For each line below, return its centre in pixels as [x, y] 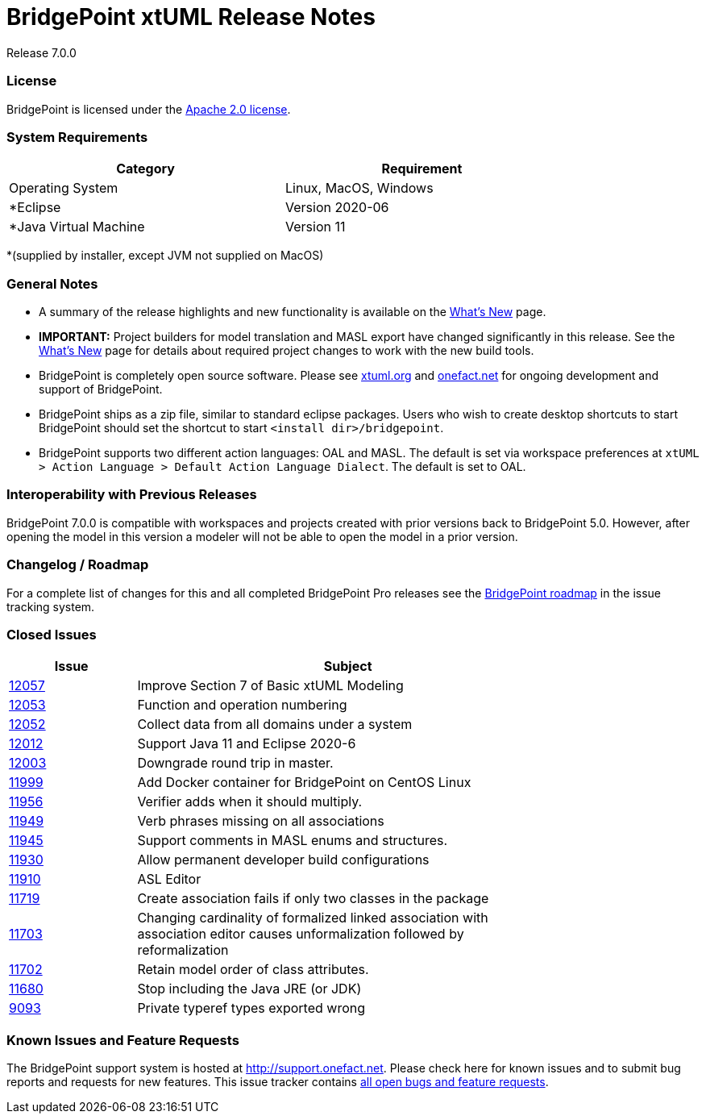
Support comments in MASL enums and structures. [293, 841]
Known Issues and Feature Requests [123, 1040]
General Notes [52, 283]
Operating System [64, 188]
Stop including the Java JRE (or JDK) [249, 989]
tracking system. [51, 606]
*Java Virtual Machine [77, 227]
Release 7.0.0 [42, 52]
